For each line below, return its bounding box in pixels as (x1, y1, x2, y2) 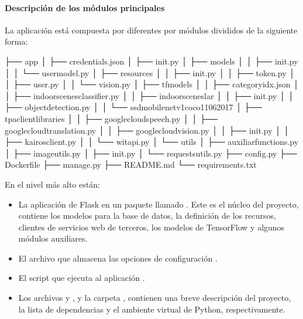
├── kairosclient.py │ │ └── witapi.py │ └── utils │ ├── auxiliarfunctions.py (5, 135, 299, 148)
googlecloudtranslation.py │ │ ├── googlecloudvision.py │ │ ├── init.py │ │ (5, 124, 290, 136)
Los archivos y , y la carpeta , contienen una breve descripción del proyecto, (18, 291, 291, 304)
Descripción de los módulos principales (5, 1, 165, 13)
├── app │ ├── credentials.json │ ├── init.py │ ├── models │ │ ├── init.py (5, 55, 298, 67)
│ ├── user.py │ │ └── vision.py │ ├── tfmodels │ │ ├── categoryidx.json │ (5, 78, 299, 90)
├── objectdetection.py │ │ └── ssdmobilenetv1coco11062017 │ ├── (5, 101, 262, 113)
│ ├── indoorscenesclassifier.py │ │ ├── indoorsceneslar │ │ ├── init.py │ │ (5, 89, 294, 101)
